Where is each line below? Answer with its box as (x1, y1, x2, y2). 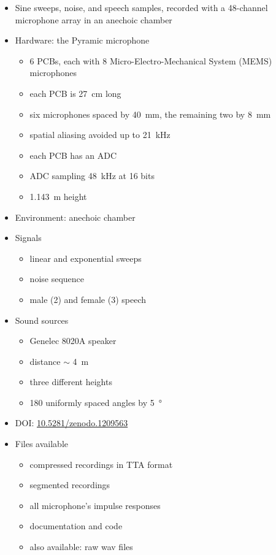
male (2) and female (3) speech (29, 293, 147, 305)
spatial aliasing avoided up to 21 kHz (29, 128, 171, 141)
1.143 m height (29, 189, 87, 202)
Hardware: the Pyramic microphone (15, 34, 150, 47)
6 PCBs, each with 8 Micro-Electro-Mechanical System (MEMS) (29, 54, 272, 67)
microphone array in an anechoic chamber (15, 13, 172, 26)
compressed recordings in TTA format (29, 457, 173, 470)
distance (29, 354, 61, 367)
